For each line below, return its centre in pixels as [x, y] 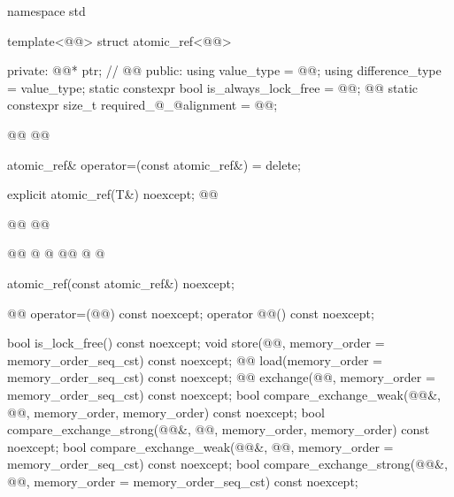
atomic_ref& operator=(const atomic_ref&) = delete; [154, 164]
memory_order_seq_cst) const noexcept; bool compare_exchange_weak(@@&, [224, 394]
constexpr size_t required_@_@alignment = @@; [142, 105]
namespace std [46, 11]
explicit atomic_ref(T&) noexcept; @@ [113, 194]
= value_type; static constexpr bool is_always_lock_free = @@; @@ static [213, 87]
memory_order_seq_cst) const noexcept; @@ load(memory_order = [195, 359]
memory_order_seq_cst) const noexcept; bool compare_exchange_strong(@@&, [227, 464]
